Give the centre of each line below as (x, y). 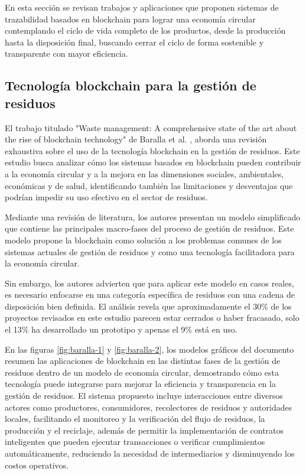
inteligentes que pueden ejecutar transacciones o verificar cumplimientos (135, 442)
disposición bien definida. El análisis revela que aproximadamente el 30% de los (148, 306)
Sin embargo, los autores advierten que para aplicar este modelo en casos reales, (149, 283)
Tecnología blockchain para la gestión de (131, 85)
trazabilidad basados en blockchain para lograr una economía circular (130, 19)
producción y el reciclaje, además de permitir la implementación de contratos (144, 430)
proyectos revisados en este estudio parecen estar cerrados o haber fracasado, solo (152, 318)
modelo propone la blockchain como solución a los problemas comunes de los (143, 240)
